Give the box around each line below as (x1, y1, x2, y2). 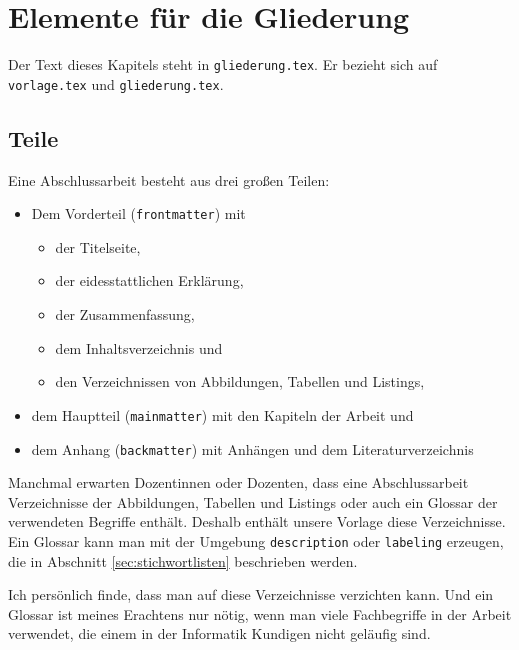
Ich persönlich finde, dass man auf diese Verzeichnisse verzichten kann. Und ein (8, 584, 494, 605)
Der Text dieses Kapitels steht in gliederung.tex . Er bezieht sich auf (8, 54, 438, 75)
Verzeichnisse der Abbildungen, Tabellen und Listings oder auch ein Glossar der (8, 491, 498, 512)
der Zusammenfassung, (55, 304, 195, 325)
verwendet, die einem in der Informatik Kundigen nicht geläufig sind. (8, 623, 431, 644)
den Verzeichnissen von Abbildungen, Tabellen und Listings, (55, 371, 425, 392)
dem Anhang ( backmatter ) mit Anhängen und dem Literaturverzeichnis (31, 438, 474, 459)
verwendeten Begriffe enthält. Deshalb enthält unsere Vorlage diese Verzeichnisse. (8, 511, 506, 532)
